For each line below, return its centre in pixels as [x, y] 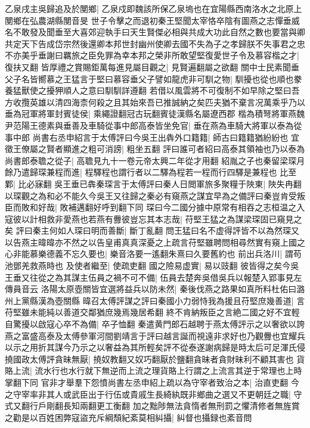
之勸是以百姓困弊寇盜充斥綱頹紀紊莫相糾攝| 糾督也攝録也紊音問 [128, 417]
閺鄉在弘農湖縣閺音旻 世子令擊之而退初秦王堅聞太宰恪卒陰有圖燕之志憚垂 [148, 20]
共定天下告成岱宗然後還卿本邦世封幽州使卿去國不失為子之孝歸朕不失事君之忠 [155, 43]
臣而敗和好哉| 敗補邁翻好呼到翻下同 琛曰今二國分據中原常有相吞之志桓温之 [151, 207]
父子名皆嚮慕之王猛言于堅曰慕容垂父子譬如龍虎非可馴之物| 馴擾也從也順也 [149, 78]
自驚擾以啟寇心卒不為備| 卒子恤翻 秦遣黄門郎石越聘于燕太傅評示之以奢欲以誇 [155, 324]
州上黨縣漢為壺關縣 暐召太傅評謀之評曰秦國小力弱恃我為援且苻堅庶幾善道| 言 [155, 300]
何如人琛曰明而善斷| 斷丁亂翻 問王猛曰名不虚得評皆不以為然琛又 [174, 230]
